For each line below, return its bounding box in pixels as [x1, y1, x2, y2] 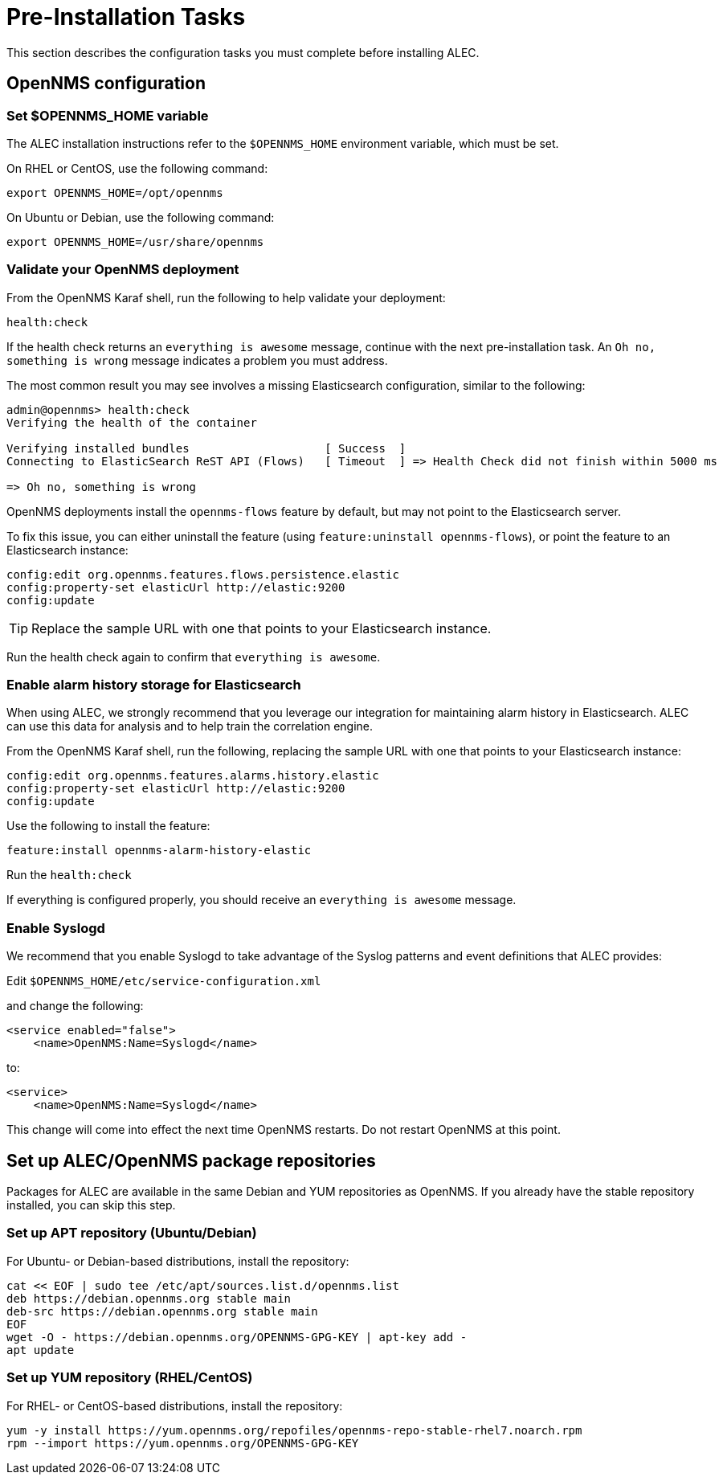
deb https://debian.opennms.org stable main [6, 1291, 292, 1305]
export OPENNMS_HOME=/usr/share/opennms [6, 235, 264, 248]
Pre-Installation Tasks [6, 3, 246, 31]
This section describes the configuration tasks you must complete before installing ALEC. [6, 45, 480, 59]
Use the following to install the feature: [6, 819, 210, 833]
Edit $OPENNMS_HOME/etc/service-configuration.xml [6, 974, 321, 988]
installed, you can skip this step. [6, 1198, 176, 1213]
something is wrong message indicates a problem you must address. [6, 353, 388, 367]
